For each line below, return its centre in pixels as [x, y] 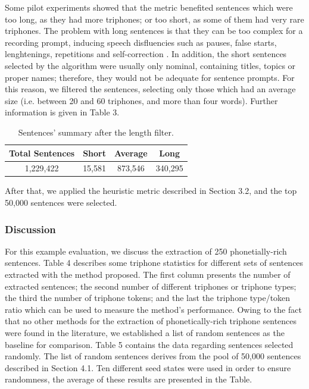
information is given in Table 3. [62, 112]
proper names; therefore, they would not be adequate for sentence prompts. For [150, 77]
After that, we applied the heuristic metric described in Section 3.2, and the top [151, 191]
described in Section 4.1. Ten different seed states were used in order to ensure [148, 367]
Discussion [30, 229]
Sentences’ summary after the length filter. [96, 132]
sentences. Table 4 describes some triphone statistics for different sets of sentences [154, 263]
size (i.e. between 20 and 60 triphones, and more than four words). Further [141, 100]
